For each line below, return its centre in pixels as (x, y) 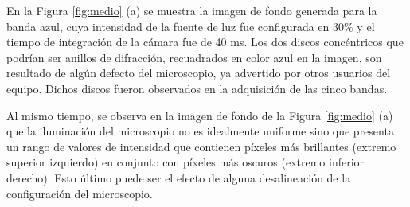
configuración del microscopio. (80, 193)
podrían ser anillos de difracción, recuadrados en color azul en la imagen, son (194, 57)
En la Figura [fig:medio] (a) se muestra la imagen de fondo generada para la (192, 10)
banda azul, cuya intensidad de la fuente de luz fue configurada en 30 (176, 26)
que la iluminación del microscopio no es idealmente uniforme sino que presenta (200, 131)
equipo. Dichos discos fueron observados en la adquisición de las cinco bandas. (197, 88)
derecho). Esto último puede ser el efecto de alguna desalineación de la (179, 177)
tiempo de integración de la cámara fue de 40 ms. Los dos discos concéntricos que (205, 42)
